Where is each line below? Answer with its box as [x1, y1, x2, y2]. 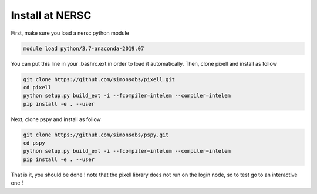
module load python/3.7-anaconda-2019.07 [23, 45, 144, 52]
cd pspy [23, 140, 45, 146]
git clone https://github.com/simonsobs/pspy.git [23, 131, 169, 138]
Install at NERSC [11, 9, 92, 22]
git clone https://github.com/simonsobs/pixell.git [23, 76, 176, 82]
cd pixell [23, 84, 52, 91]
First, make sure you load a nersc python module [11, 29, 129, 36]
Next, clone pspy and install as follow [11, 115, 101, 123]
